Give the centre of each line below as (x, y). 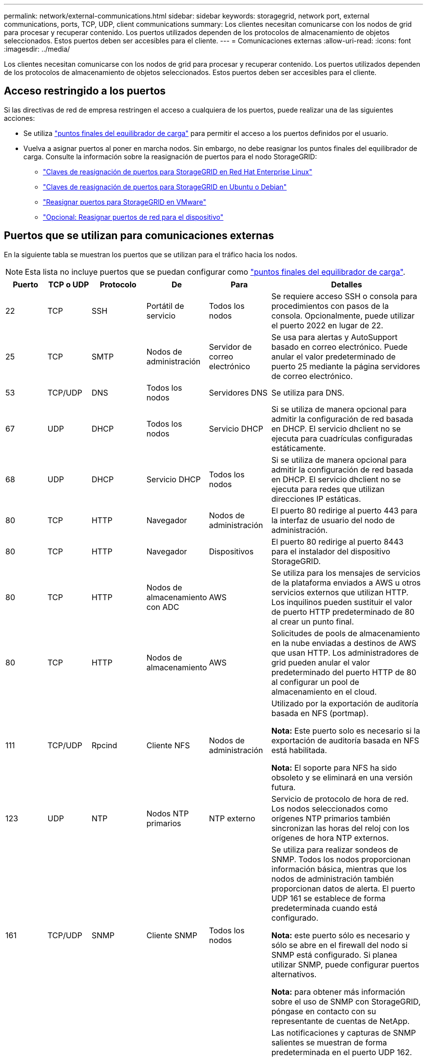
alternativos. (294, 974)
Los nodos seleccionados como (330, 808)
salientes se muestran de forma (329, 1042)
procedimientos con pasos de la (330, 306)
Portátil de (165, 306)
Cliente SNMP (172, 935)
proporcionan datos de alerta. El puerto (343, 888)
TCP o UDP (68, 284)
